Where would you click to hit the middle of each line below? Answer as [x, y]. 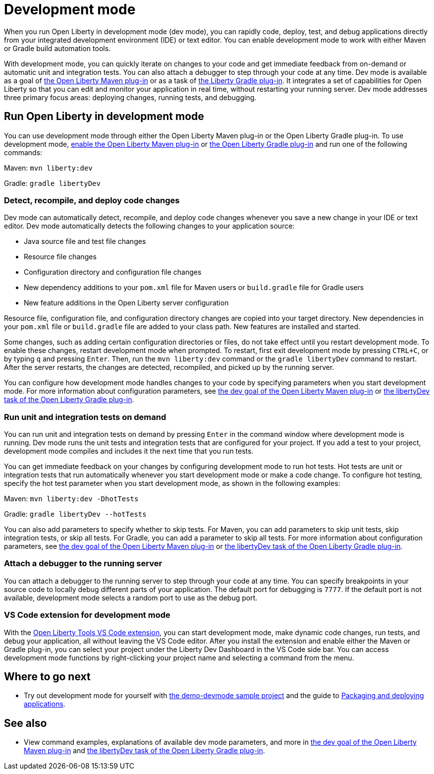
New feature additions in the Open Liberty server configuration [126, 303]
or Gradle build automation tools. [57, 48]
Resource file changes [60, 257]
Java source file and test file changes [85, 241]
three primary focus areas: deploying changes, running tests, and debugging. [130, 97]
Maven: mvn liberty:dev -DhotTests [71, 499]
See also [26, 723]
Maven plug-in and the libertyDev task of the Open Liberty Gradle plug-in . [144, 751]
